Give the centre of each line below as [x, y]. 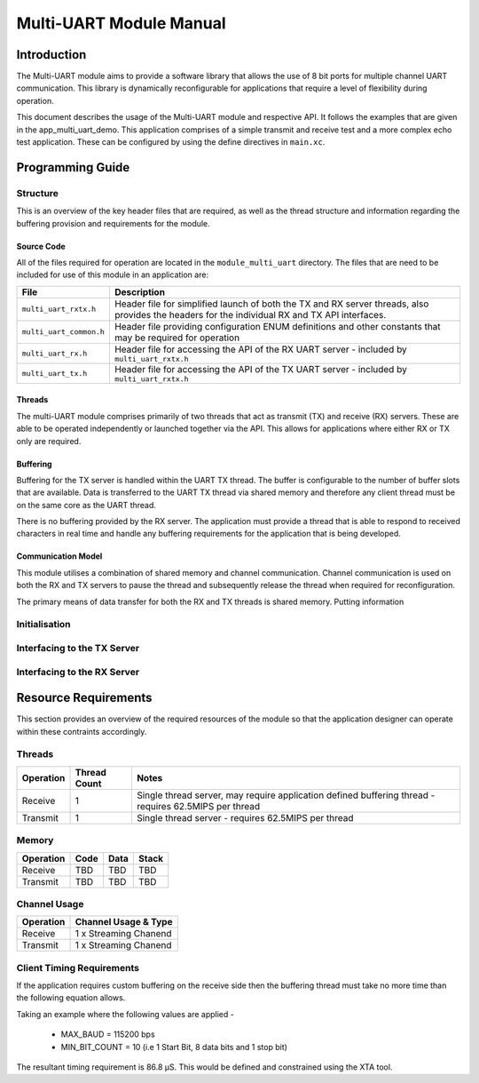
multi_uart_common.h [63, 332]
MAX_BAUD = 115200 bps [108, 1034]
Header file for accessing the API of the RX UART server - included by [260, 349]
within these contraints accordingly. [82, 731]
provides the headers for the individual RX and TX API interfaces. [250, 315]
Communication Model [59, 556]
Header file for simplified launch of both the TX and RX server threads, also [271, 304]
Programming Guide [73, 167]
